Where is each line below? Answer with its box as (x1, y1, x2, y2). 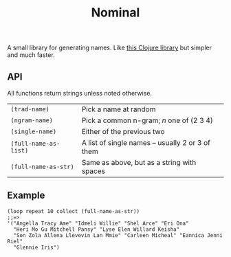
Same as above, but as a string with (81, 158, 197, 167)
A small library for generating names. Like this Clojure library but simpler (7, 43, 212, 52)
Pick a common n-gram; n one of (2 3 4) (81, 115, 213, 125)
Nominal (91, 5, 140, 21)
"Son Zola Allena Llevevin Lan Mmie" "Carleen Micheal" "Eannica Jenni (13, 232, 223, 238)
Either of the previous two (81, 127, 165, 136)
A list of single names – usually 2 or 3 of (81, 138, 211, 147)
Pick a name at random (81, 104, 156, 114)
